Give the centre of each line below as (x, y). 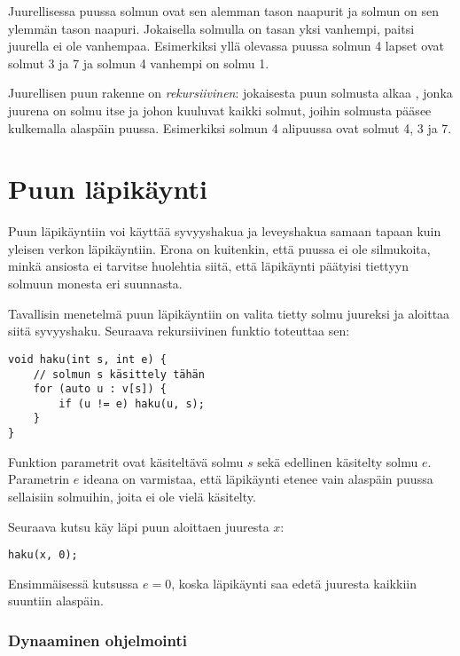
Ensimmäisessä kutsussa (74, 583)
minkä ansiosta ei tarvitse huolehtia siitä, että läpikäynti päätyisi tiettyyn (208, 266)
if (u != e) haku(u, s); (132, 403)
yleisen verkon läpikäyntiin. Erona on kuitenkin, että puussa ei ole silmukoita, (219, 248)
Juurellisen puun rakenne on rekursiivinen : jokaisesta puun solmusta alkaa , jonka (230, 93)
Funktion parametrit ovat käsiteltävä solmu (126, 461)
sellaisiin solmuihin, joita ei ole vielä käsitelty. (132, 496)
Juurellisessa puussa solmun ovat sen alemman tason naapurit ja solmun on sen (223, 11)
